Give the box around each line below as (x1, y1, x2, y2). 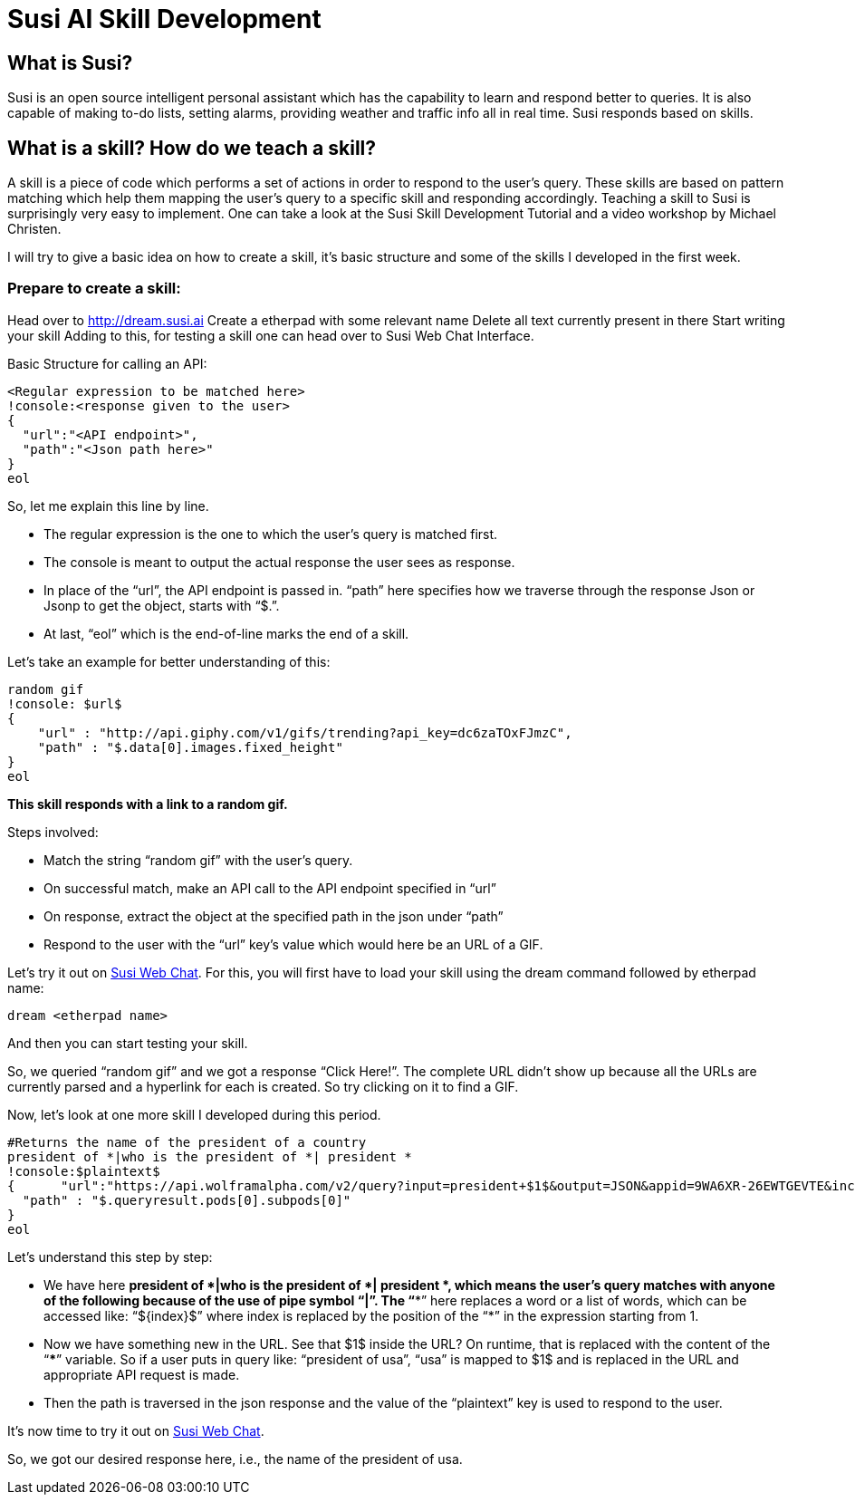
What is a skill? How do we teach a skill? (7, 136, 377, 159)
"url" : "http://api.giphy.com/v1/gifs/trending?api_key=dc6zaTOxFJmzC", (37, 725, 572, 740)
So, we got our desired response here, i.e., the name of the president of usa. (7, 1450, 463, 1467)
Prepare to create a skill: (7, 279, 181, 298)
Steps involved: (7, 823, 99, 840)
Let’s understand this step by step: (7, 1248, 213, 1265)
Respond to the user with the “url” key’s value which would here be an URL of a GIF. (43, 936, 543, 952)
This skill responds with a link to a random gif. (7, 795, 288, 812)
